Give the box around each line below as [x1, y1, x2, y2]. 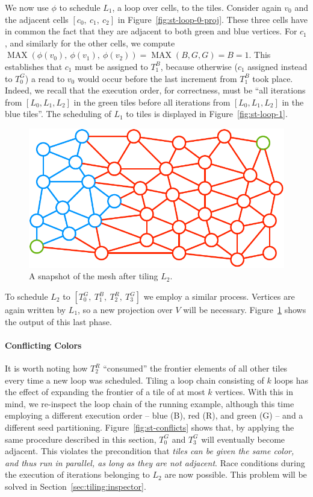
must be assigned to [75, 60, 148, 72]
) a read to [25, 72, 65, 84]
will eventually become [201, 432, 285, 445]
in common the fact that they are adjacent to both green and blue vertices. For [5, 25, 297, 37]
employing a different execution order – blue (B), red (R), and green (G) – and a [5, 409, 303, 422]
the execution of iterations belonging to [5, 468, 150, 481]
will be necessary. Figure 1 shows [183, 303, 306, 316]
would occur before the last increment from [77, 72, 237, 84]
